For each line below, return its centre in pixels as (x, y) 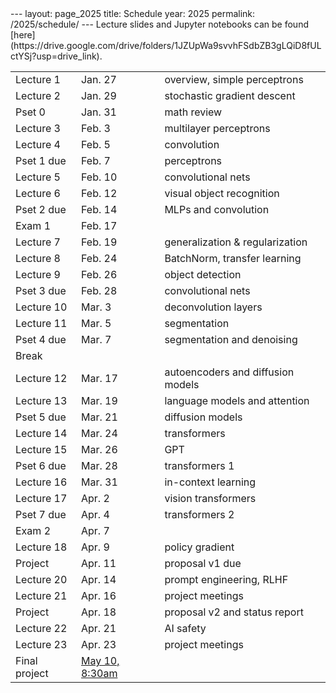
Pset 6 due (41, 465)
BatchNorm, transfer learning (233, 258)
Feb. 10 (99, 177)
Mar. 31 (99, 482)
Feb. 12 (99, 193)
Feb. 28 (99, 290)
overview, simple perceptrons (234, 79)
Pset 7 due (41, 514)
